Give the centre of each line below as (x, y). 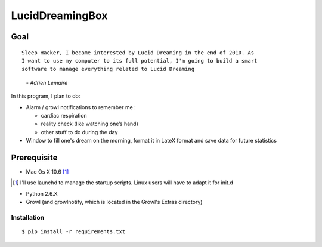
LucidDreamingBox (59, 16)
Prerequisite (34, 157)
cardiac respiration (64, 115)
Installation (28, 217)
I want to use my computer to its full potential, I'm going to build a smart (140, 61)
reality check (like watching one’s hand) (89, 124)
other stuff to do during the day (79, 132)
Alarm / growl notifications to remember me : (81, 107)
